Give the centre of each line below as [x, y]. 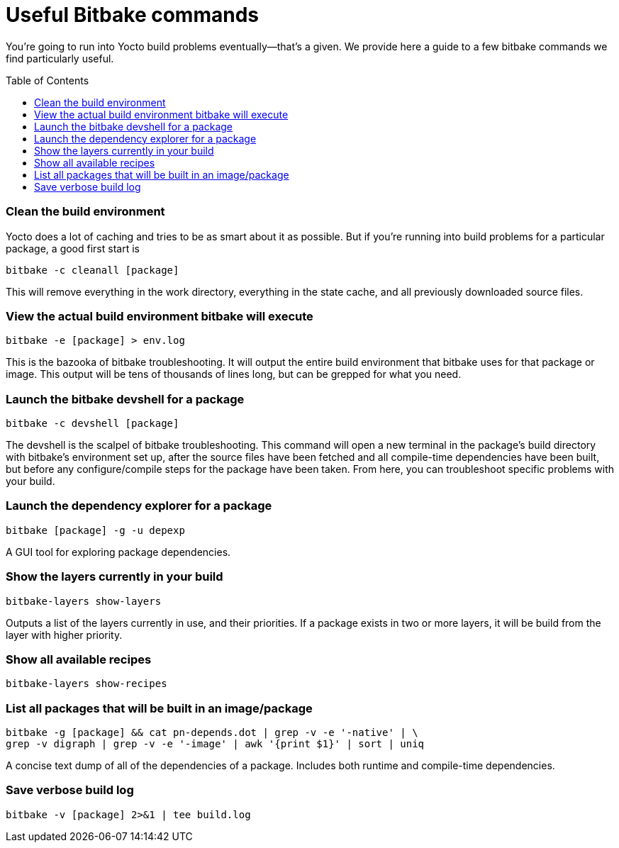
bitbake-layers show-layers [84, 601]
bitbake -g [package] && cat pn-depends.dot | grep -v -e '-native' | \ [212, 732]
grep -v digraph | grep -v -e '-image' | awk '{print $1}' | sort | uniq [215, 744]
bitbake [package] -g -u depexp [95, 530]
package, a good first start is [73, 248]
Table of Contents [48, 80]
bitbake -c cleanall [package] [93, 270]
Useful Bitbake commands [132, 15]
